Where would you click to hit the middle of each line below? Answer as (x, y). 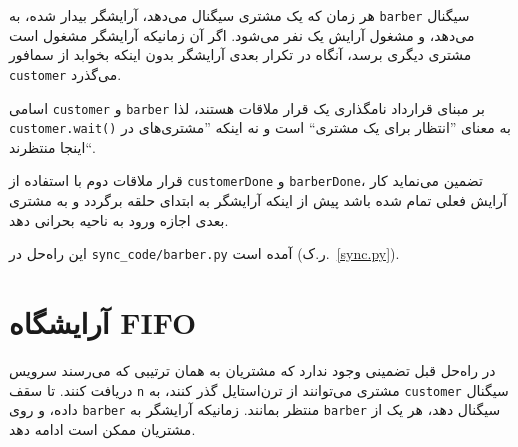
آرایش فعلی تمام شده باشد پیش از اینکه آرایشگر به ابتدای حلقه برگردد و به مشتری (258, 200)
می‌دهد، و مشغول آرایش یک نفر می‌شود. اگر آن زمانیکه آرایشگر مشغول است (242, 34)
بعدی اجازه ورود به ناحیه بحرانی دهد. (119, 219)
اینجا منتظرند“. (51, 146)
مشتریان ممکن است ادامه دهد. (102, 428)
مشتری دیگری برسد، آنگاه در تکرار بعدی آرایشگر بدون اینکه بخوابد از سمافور (240, 54)
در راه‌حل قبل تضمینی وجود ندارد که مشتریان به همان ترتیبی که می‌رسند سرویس (252, 370)
